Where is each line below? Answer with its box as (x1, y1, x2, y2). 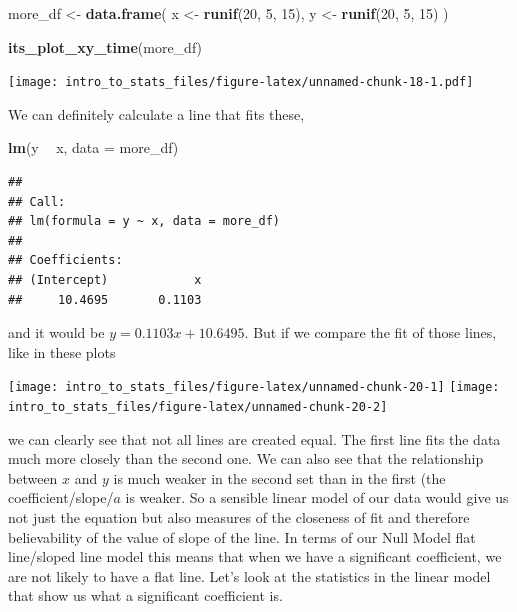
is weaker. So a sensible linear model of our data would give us (125, 487, 509, 508)
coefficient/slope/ (8, 487, 114, 508)
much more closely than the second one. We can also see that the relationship (8, 448, 484, 469)
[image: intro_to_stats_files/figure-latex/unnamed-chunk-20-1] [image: (8, 380, 500, 395)
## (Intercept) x (8, 273, 202, 287)
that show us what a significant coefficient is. (8, 585, 283, 606)
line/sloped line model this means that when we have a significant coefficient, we (8, 546, 502, 567)
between (8, 467, 58, 488)
